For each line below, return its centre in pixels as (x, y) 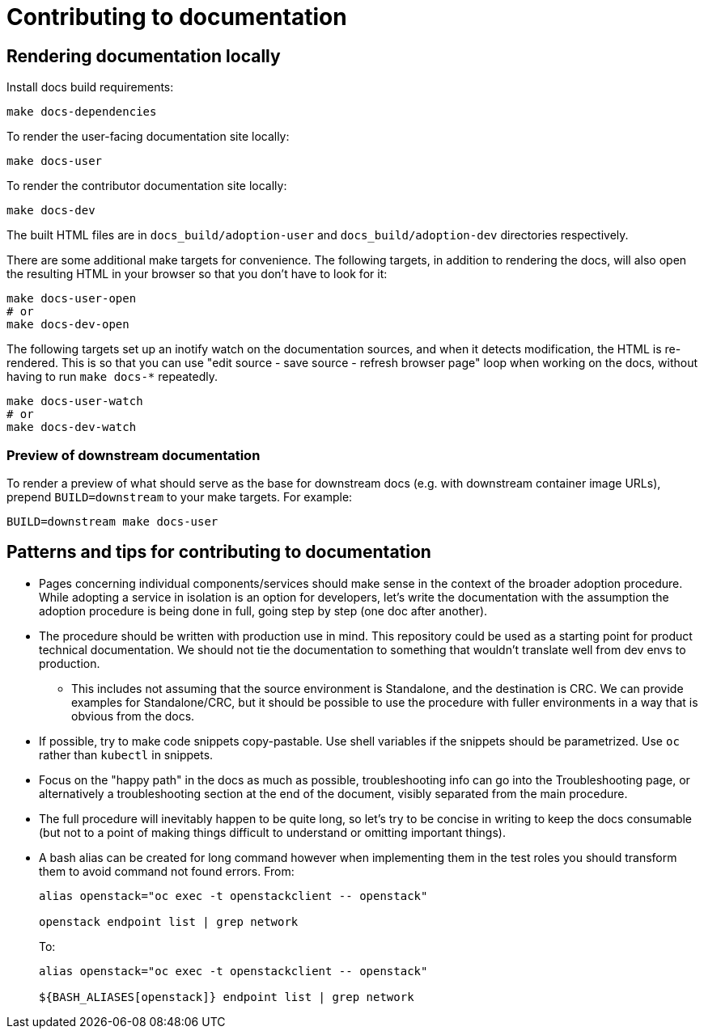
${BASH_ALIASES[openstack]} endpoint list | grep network (227, 997)
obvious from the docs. (133, 716)
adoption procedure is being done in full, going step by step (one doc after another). (263, 610)
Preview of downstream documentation (134, 455)
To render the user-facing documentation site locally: (148, 137)
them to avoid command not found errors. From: (167, 871)
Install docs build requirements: (90, 87)
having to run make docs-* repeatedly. (112, 377)
